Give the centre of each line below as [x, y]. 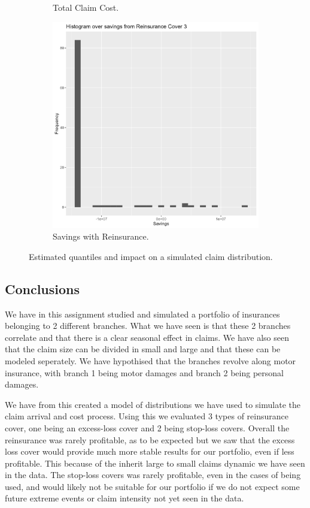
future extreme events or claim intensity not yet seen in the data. [124, 498]
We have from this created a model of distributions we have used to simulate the [153, 404]
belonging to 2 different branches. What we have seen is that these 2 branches [148, 326]
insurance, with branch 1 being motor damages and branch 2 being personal [144, 372]
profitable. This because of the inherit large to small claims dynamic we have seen [155, 463]
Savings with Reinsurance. [101, 236]
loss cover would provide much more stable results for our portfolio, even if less [150, 451]
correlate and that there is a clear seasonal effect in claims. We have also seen [147, 337]
